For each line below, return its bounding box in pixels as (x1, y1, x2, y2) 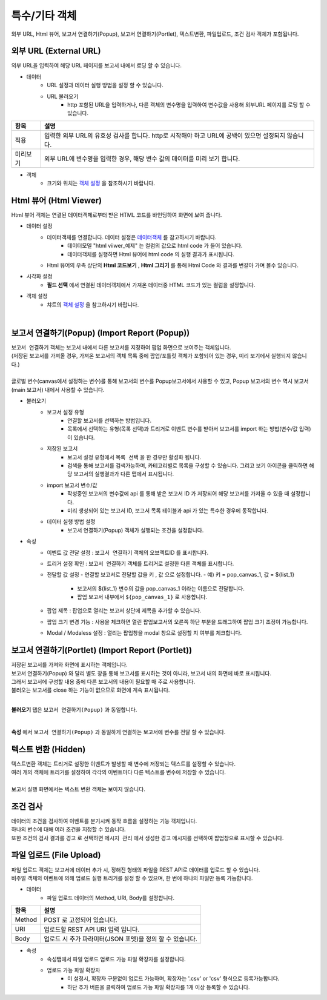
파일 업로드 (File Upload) (11, 850, 101, 860)
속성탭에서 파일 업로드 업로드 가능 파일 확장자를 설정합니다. (47, 955, 186, 962)
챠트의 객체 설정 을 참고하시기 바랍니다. (47, 300, 139, 308)
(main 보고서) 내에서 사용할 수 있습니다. (11, 386, 105, 393)
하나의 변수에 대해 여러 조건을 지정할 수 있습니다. (11, 826, 127, 833)
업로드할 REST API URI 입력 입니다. (44, 925, 140, 934)
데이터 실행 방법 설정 (47, 518, 96, 525)
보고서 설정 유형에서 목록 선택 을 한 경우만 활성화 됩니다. (67, 453, 202, 460)
